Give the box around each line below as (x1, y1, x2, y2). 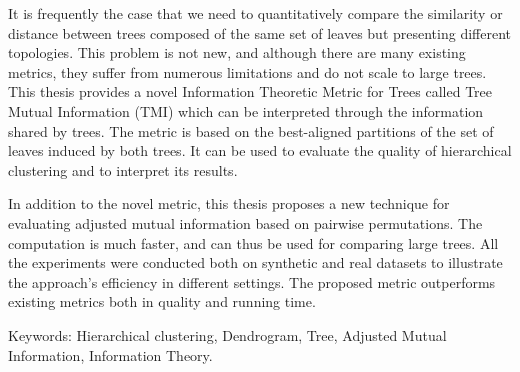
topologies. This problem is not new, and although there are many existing (8, 42, 466, 63)
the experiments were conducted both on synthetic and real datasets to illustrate (8, 252, 503, 273)
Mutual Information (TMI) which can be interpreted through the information (8, 100, 484, 121)
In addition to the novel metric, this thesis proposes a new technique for (8, 193, 450, 214)
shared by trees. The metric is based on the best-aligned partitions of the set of (8, 120, 494, 141)
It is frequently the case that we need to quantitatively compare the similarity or (8, 3, 503, 23)
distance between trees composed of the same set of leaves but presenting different (8, 22, 512, 43)
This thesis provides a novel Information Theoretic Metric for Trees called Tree (8, 81, 493, 102)
